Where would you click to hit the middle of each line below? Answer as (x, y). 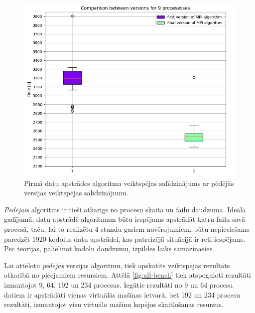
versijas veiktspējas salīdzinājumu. (76, 193)
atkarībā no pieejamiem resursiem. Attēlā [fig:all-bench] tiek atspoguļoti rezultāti (127, 275)
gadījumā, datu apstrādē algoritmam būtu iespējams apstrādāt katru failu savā (125, 219)
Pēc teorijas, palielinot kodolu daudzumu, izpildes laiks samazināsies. (109, 248)
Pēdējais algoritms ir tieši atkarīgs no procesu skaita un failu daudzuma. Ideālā (125, 209)
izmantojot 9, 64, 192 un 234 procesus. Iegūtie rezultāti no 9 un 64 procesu (119, 285)
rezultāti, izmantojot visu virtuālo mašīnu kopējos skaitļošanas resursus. (114, 304)
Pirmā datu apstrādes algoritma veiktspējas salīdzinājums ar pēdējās (129, 183)
